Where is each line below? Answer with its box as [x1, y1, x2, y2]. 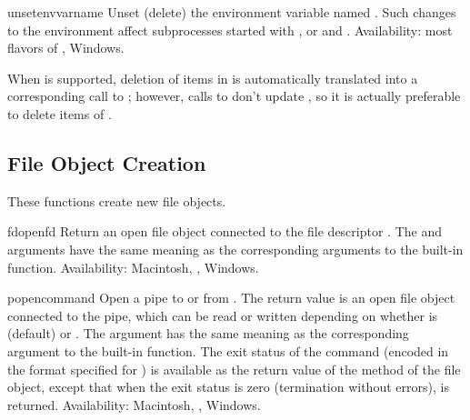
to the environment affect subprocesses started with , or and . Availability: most [7, 20, 453, 39]
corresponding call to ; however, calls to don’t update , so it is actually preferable [7, 86, 461, 105]
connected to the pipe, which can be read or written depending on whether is [7, 305, 438, 325]
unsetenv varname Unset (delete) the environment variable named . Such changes [7, 3, 456, 21]
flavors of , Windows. [7, 38, 125, 57]
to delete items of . [7, 104, 112, 123]
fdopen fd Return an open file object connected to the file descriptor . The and [7, 222, 442, 241]
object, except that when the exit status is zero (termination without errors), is [7, 377, 449, 396]
